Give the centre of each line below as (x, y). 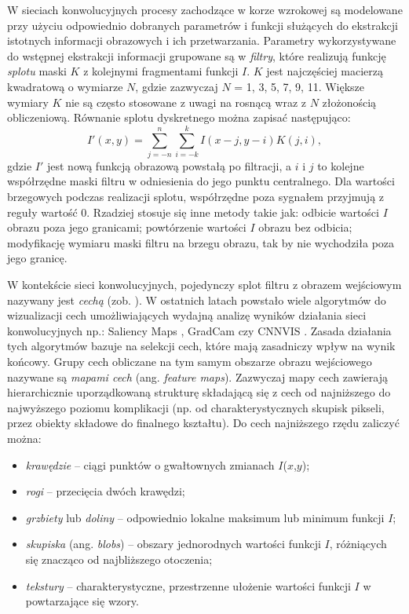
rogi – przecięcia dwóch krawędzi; (105, 491)
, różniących (358, 544)
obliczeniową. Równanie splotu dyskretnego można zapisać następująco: (179, 117)
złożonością (349, 102)
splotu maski (37, 71)
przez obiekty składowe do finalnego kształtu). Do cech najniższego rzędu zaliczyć (203, 423)
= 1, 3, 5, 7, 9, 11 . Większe (299, 86)
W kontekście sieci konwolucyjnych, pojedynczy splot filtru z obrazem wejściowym (204, 285)
